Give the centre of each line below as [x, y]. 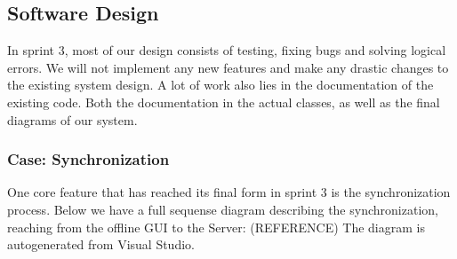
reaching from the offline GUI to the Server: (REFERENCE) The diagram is [216, 227]
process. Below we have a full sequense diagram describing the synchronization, [223, 209]
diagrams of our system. [72, 119]
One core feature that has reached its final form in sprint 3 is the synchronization [229, 192]
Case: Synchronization [88, 159]
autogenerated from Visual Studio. [101, 244]
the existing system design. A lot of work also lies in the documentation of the [220, 85]
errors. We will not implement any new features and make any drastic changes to [228, 67]
